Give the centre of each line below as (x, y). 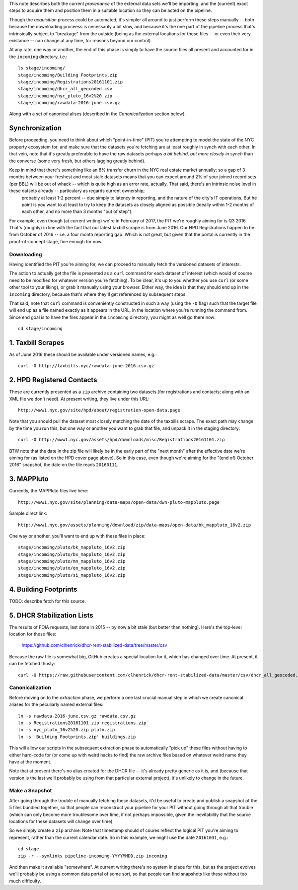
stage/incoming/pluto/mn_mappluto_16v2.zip (72, 561)
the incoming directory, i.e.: (38, 57)
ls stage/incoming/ (42, 68)
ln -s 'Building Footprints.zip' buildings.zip (77, 737)
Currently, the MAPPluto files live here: (49, 491)
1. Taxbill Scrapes (37, 342)
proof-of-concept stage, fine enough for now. (56, 241)
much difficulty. (25, 881)
